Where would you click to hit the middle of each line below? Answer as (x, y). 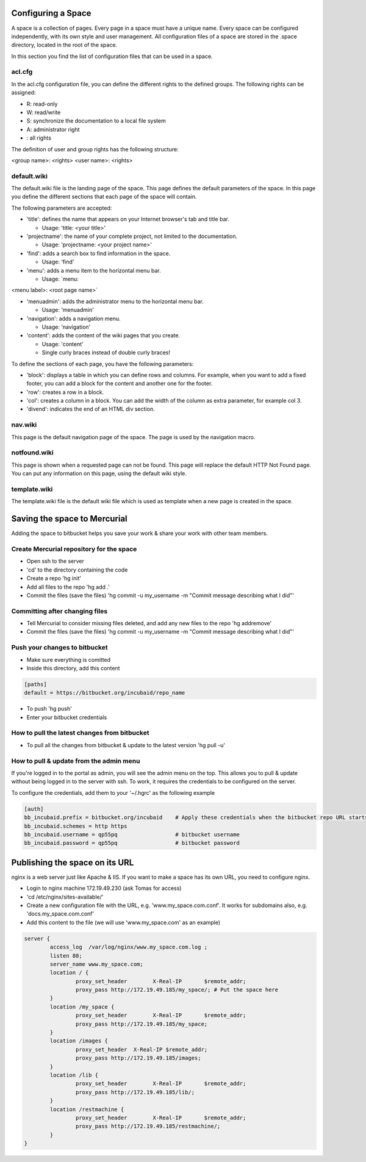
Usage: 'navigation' (66, 327)
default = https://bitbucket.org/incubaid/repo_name (105, 693)
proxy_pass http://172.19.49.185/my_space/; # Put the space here (177, 990)
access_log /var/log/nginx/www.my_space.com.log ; (129, 947)
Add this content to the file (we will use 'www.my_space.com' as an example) (124, 922)
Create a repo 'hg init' (54, 578)
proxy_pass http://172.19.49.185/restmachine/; (148, 1126)
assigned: (23, 93)
